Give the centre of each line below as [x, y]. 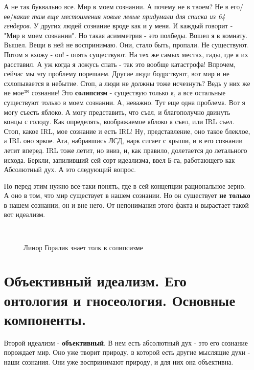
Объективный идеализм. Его [95, 281]
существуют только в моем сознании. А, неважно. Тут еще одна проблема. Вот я [125, 102]
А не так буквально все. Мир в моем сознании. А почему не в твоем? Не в [116, 6]
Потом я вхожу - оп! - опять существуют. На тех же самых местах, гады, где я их [126, 54]
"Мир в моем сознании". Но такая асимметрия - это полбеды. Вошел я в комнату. [126, 35]
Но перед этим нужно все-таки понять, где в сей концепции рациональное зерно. [125, 185]
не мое [14, 93]
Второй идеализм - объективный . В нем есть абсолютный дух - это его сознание [126, 342]
